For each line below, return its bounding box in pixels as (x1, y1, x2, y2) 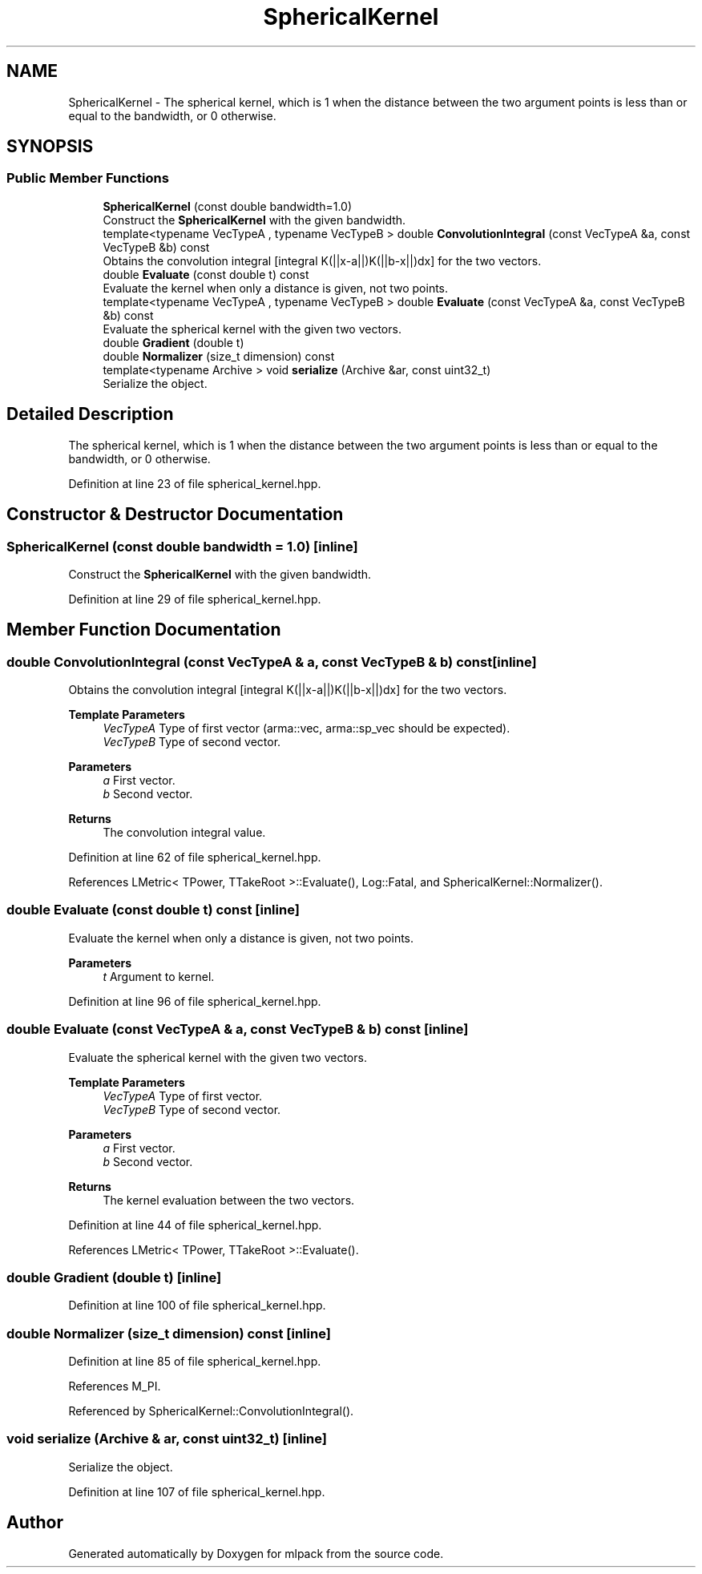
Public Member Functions (6, 170, 169, 187)
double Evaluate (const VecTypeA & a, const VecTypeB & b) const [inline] (6, 1021, 469, 1038)
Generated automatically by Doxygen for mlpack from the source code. (68, 1546, 444, 1560)
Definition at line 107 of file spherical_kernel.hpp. (68, 1484, 325, 1499)
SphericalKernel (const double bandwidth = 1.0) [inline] (6, 538, 358, 555)
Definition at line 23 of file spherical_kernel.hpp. (68, 476, 321, 490)
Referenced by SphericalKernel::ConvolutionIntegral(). (68, 1404, 354, 1419)
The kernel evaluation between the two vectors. (103, 1193, 355, 1207)
